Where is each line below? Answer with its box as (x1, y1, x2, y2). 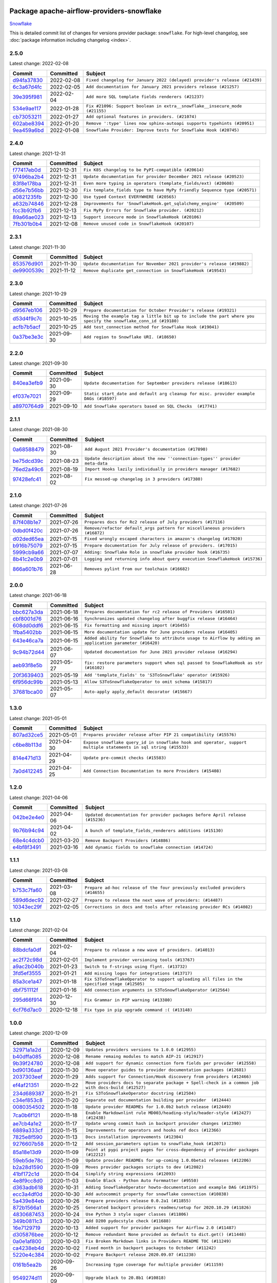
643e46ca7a (12, 637, 44, 644)
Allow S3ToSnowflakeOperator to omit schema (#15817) (84, 679, 213, 685)
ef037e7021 (12, 393, 41, 400)
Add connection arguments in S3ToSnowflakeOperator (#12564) (84, 987, 230, 993)
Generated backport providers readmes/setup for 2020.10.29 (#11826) (85, 1205, 251, 1211)
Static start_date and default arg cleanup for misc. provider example (84, 391, 255, 397)
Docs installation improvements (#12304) (85, 1134, 184, 1140)
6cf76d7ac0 (12, 1006, 42, 1014)
